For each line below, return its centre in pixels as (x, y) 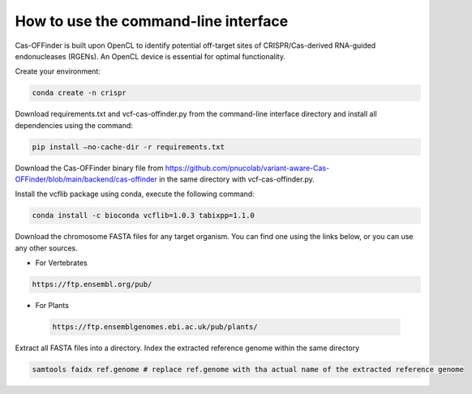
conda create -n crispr (79, 93)
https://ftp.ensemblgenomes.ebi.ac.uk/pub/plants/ (155, 327)
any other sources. (47, 248)
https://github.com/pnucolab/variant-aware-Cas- (247, 168)
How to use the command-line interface (152, 21)
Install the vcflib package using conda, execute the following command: (135, 194)
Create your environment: (58, 71)
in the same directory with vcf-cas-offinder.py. (237, 179)
